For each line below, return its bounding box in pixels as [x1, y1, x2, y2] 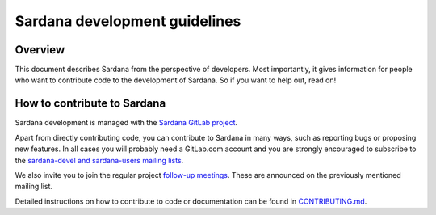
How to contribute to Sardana [15, 97, 166, 111]
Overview [15, 43, 65, 57]
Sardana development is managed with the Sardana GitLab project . [15, 118, 238, 128]
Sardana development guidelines [15, 12, 241, 30]
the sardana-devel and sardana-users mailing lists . [15, 155, 184, 165]
